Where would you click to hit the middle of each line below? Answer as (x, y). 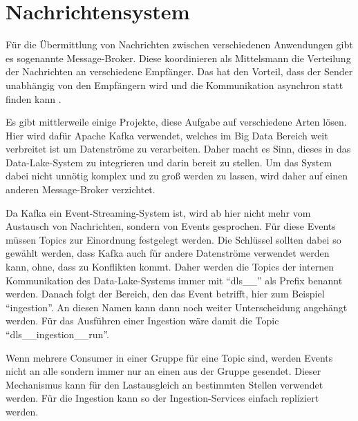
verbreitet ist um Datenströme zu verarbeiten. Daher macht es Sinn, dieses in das (178, 149)
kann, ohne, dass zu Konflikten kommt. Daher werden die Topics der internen (170, 267)
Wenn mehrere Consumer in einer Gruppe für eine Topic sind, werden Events (169, 357)
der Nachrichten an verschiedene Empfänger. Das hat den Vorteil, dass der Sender (179, 71)
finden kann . (34, 98)
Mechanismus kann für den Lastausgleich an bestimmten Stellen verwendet (164, 384)
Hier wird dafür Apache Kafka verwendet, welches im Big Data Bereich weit (167, 135)
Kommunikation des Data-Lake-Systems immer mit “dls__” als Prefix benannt (174, 280)
